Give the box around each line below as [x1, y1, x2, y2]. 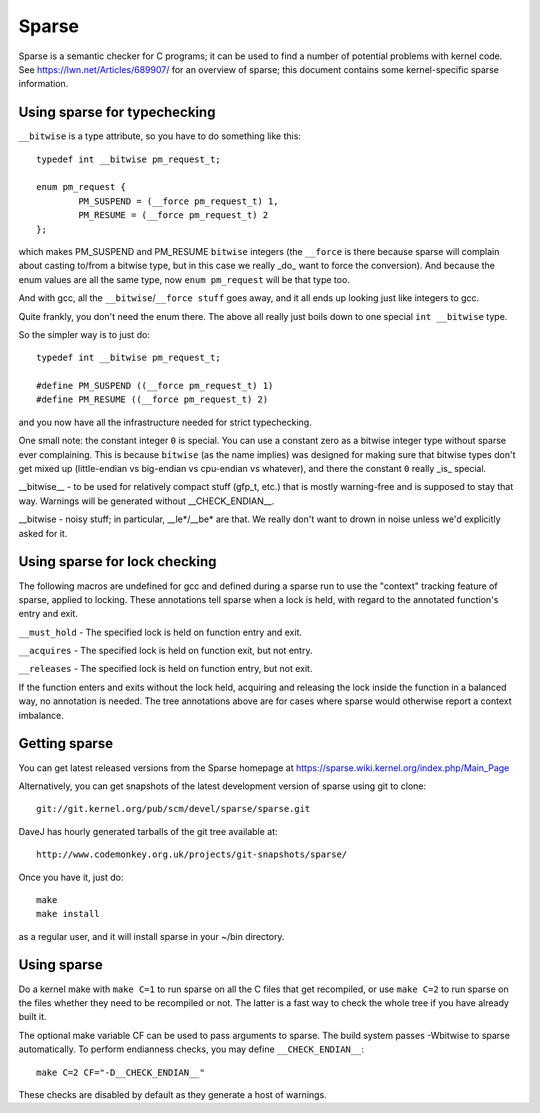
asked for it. [18, 527, 68, 539]
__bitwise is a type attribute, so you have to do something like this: [18, 130, 302, 142]
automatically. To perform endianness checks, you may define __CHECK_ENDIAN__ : [18, 1043, 365, 1055]
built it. [18, 1011, 47, 1023]
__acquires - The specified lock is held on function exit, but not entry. [18, 645, 313, 657]
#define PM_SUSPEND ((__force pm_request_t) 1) [36, 380, 274, 392]
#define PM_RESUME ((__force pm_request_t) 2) [36, 394, 269, 405]
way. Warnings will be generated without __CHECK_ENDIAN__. [18, 495, 275, 507]
